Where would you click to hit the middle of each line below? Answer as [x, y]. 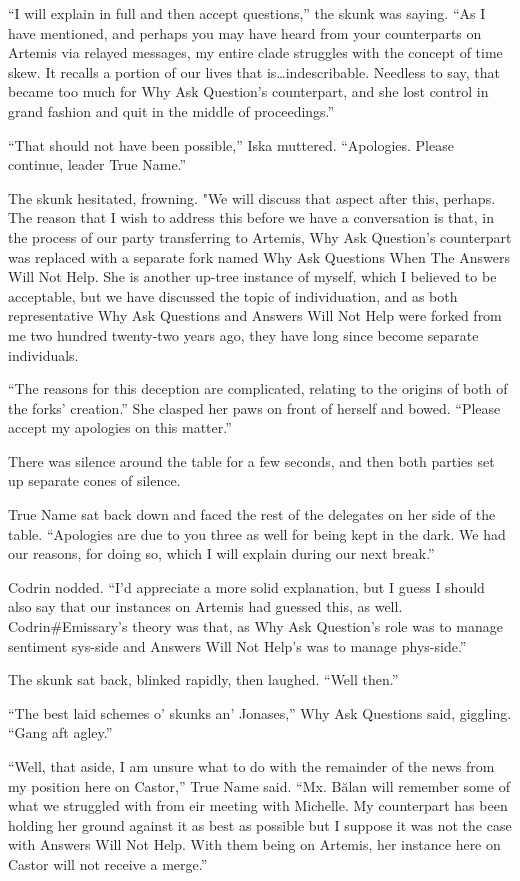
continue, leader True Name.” [97, 164]
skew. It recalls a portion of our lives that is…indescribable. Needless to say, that [254, 71]
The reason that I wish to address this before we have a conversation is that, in [251, 217]
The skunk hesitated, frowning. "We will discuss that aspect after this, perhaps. [252, 197]
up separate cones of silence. [94, 480]
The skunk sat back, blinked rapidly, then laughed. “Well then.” [203, 679]
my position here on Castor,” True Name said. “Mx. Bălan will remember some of [259, 785]
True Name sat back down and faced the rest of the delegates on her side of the [252, 514]
